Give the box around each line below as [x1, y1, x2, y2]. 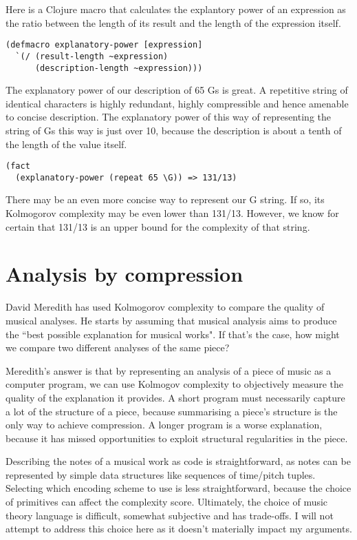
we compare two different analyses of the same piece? [6, 340, 230, 355]
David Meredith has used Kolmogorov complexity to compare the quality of [6, 300, 325, 314]
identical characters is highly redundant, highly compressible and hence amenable [6, 96, 349, 110]
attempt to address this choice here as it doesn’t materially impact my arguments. [6, 521, 352, 536]
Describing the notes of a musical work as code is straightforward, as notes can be [6, 454, 351, 468]
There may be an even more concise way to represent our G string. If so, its [6, 192, 325, 207]
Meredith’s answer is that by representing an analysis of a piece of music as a [6, 363, 332, 377]
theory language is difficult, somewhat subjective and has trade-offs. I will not [6, 508, 334, 522]
